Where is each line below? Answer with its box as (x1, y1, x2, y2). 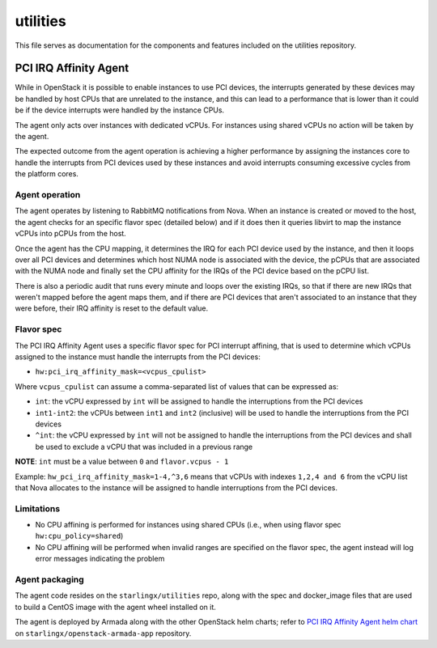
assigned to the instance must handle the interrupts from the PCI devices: (15, 352, 261, 362)
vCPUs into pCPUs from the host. (15, 229, 127, 239)
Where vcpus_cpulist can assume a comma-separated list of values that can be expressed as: (15, 381, 339, 392)
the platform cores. (15, 169, 78, 179)
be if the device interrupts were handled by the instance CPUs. (15, 105, 225, 115)
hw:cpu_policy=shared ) (35, 531, 124, 541)
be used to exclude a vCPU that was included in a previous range (35, 442, 253, 451)
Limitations (15, 502, 61, 514)
